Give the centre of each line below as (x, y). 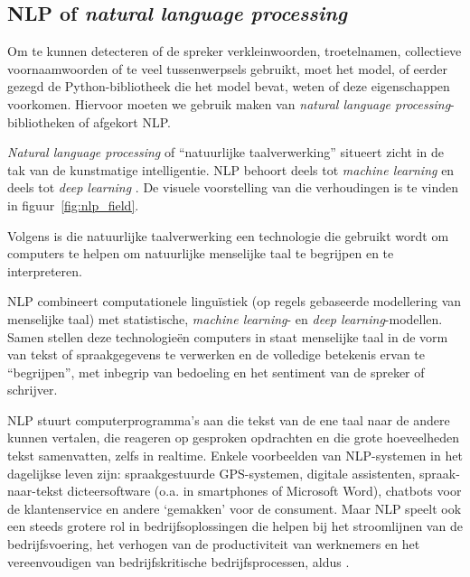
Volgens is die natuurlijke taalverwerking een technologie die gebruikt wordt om (228, 235)
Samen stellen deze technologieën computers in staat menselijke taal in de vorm (228, 336)
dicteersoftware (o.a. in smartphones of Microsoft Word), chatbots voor (264, 491)
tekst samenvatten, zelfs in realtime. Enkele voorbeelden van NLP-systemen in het (235, 456)
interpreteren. (45, 270)
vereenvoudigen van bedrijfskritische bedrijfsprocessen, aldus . (179, 561)
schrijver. (33, 390)
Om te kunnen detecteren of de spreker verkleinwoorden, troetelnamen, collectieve (235, 51)
